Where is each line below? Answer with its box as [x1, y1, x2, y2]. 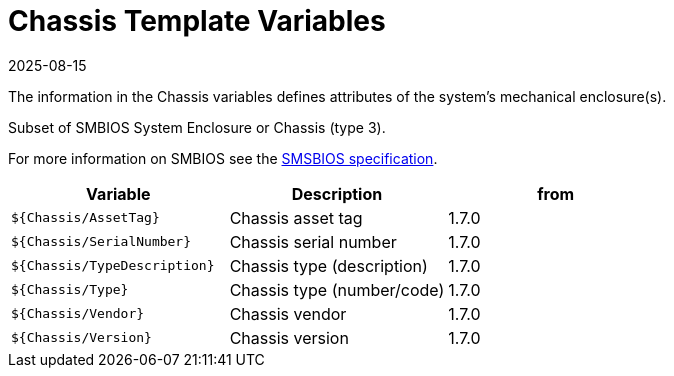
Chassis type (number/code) [229, 279, 445, 300]
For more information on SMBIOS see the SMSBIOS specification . [8, 149, 438, 167]
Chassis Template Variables [8, 4, 386, 38]
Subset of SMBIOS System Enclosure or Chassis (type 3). [8, 118, 386, 136]
